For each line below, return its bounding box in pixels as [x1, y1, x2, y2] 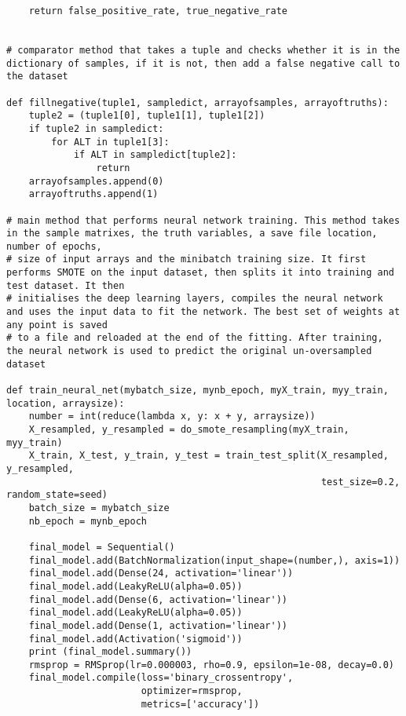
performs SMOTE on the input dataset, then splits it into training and [6, 267, 394, 279]
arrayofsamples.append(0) [28, 175, 164, 187]
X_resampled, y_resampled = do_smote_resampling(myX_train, [28, 424, 349, 435]
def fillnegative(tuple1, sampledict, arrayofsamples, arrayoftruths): [6, 97, 389, 108]
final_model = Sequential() [28, 541, 175, 553]
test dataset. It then [6, 279, 125, 291]
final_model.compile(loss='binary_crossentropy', [28, 672, 294, 684]
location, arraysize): [6, 397, 125, 409]
